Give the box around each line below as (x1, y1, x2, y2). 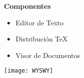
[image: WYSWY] (4, 67, 54, 75)
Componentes (4, 1, 51, 11)
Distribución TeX (15, 34, 68, 44)
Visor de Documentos (15, 50, 80, 60)
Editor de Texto (15, 17, 64, 27)
